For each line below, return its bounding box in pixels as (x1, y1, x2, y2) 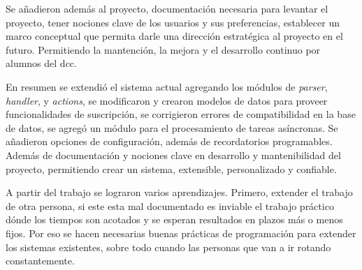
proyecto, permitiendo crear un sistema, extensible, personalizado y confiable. (6, 161, 337, 176)
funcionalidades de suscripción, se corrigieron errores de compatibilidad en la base (6, 107, 356, 121)
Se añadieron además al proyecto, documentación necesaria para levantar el (6, 1, 328, 15)
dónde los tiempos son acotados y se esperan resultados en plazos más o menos (6, 212, 343, 227)
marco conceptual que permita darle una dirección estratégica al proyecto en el (6, 29, 343, 43)
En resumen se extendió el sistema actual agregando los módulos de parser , (6, 79, 328, 93)
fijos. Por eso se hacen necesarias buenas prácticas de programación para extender (6, 225, 356, 240)
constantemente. (6, 253, 75, 268)
